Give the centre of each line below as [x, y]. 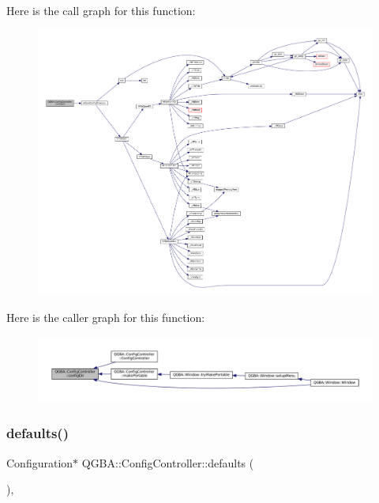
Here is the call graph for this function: [101, 10]
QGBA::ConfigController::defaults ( [168, 462]
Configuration [40, 462]
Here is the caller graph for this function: [106, 318]
